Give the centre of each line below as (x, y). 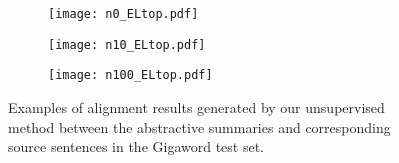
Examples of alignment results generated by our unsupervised (196, 106)
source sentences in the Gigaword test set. (136, 146)
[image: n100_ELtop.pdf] (130, 75)
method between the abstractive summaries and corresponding (199, 126)
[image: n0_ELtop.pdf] (123, 14)
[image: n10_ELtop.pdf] (127, 44)
